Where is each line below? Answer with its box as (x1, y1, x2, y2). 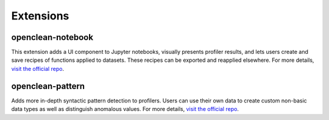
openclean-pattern (11, 81, 85, 91)
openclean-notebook (11, 32, 94, 42)
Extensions (11, 9, 69, 22)
